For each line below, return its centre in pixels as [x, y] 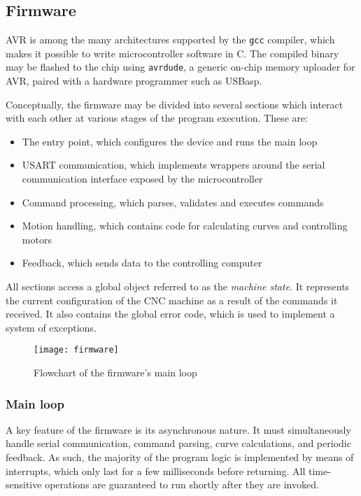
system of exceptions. [51, 327]
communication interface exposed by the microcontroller [142, 179]
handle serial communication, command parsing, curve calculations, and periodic [178, 443]
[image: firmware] [76, 350]
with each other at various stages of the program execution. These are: [157, 118]
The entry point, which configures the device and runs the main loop [170, 141]
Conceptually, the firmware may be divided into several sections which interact [175, 104]
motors [37, 239]
